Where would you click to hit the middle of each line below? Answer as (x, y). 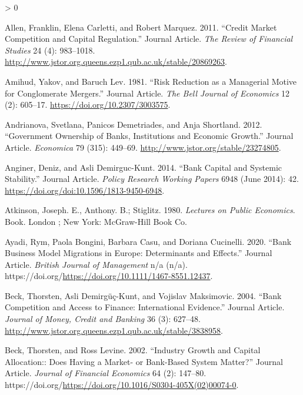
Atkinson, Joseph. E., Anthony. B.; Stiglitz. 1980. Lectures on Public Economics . (150, 210)
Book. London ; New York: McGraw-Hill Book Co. (96, 221)
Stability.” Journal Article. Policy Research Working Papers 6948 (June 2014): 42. (152, 179)
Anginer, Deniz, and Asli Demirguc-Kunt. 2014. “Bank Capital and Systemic (144, 167)
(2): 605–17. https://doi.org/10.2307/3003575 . (88, 104)
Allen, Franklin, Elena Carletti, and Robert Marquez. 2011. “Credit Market (141, 27)
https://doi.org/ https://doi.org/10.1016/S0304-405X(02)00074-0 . (122, 385)
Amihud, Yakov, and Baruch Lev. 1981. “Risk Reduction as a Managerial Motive (151, 81)
